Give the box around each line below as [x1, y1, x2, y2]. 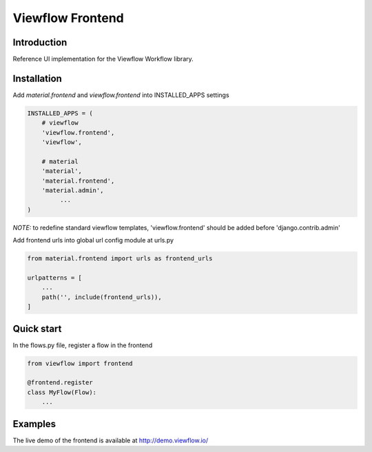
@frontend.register [27, 379, 93, 387]
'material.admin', [41, 187, 104, 194]
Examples [12, 418, 56, 430]
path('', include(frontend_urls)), [41, 293, 162, 301]
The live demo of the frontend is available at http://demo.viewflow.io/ [12, 436, 209, 444]
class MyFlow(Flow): [27, 388, 96, 396]
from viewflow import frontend [27, 359, 134, 367]
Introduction [12, 37, 68, 48]
